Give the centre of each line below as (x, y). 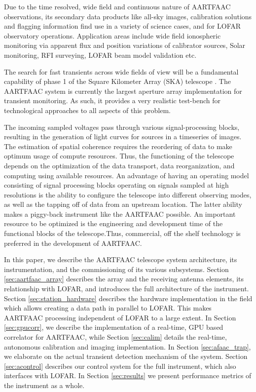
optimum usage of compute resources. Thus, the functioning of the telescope (119, 156)
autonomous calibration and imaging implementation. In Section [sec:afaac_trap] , (128, 346)
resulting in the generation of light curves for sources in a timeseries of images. (123, 137)
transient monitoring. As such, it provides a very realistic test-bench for (112, 100)
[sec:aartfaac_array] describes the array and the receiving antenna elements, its (124, 279)
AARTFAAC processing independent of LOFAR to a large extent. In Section (120, 317)
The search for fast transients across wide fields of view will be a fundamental (121, 71)
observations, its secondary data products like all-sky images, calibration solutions (128, 16)
